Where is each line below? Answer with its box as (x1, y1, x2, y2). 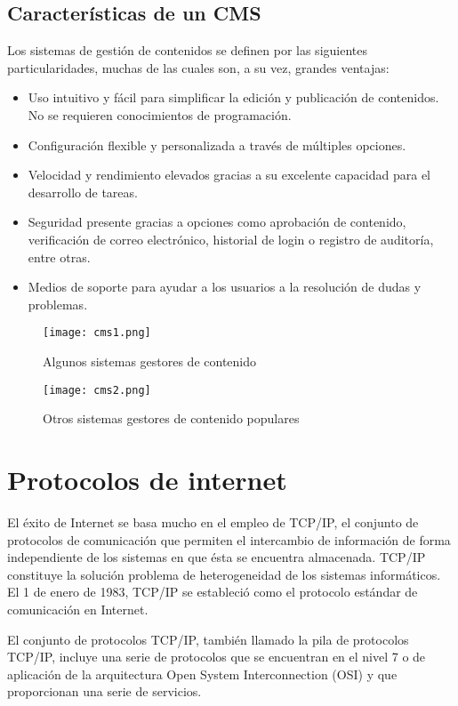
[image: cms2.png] (43, 383, 151, 397)
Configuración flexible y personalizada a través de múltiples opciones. (28, 135, 406, 154)
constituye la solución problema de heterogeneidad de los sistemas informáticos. (7, 565, 441, 583)
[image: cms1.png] (43, 326, 151, 340)
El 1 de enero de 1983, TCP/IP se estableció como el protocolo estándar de (7, 582, 418, 601)
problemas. (28, 294, 88, 313)
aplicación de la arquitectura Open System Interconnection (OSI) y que (7, 664, 398, 683)
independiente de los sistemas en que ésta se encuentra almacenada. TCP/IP (7, 548, 426, 566)
